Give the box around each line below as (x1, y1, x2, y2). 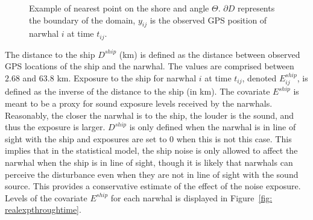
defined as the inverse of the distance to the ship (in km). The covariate (5, 85, 270, 98)
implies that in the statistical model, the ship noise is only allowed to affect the (5, 144, 298, 157)
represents (237, 2, 275, 14)
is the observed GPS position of (150, 13, 267, 26)
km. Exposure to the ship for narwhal (57, 72, 197, 84)
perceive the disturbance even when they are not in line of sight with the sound (5, 168, 299, 180)
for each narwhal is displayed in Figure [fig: (110, 191, 273, 204)
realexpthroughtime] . (5, 203, 81, 216)
